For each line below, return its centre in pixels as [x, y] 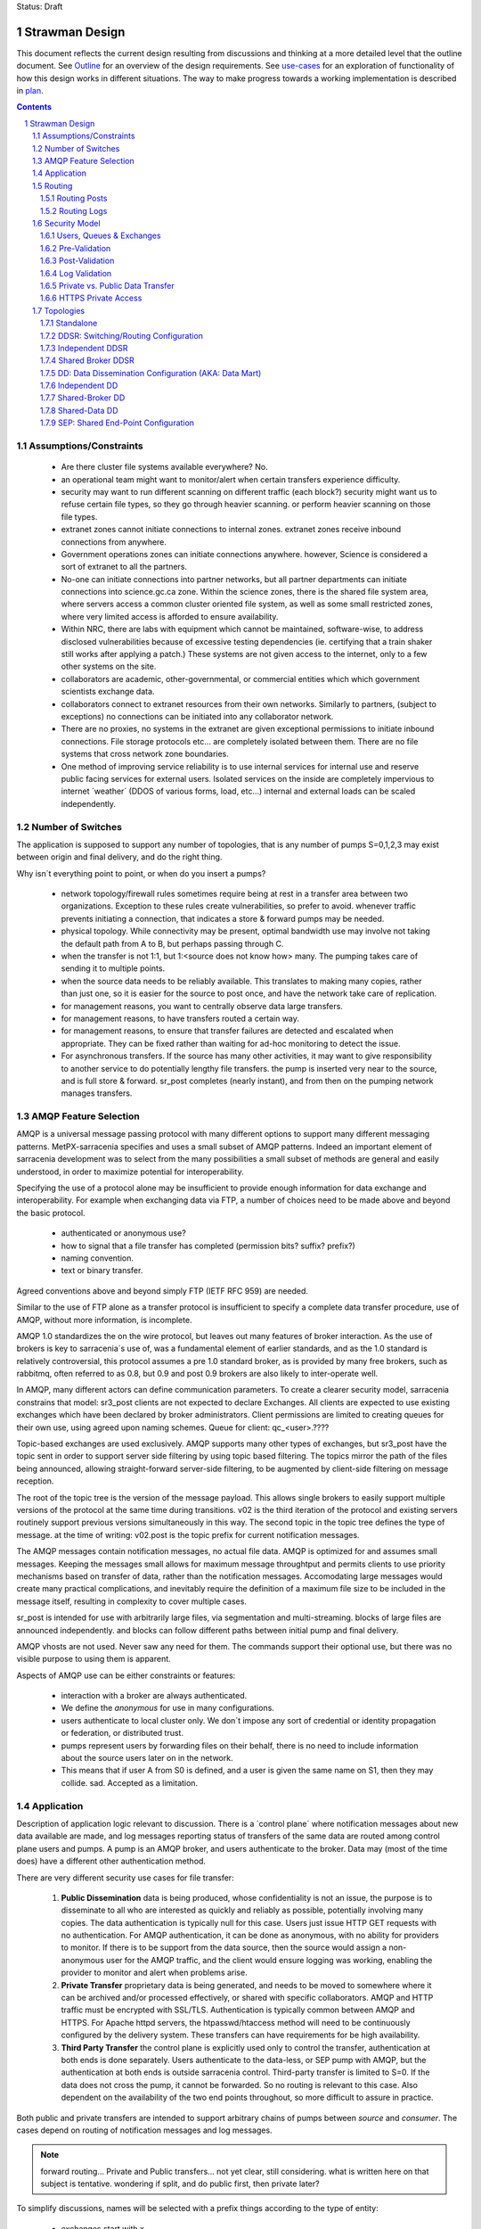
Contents [34, 107]
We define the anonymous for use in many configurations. [168, 1708]
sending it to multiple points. [113, 968]
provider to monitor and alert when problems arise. [155, 1973]
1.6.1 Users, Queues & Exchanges [101, 235]
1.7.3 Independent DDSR [84, 348]
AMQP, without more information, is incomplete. [104, 1320]
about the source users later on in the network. [147, 1758]
